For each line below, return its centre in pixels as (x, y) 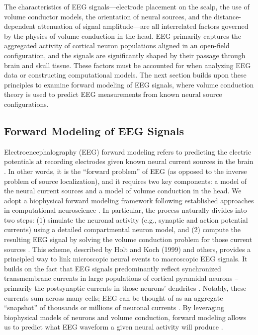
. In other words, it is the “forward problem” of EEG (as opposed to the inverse (126, 171)
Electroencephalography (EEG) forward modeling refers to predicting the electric (128, 151)
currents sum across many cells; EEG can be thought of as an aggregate (114, 297)
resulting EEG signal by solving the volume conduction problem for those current (128, 239)
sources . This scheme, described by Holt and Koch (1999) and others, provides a (128, 249)
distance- (227, 16)
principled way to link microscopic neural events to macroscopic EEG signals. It (126, 259)
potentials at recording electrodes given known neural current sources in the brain (129, 161)
